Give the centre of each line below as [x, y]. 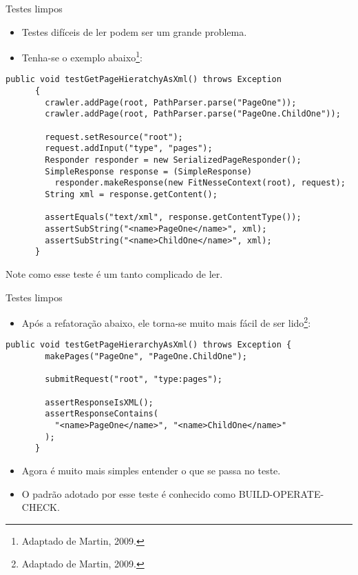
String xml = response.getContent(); [131, 194]
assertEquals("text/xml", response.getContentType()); [173, 218]
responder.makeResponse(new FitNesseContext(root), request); [200, 183]
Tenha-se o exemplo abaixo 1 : [82, 56]
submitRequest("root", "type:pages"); [134, 380]
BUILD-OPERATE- [281, 493]
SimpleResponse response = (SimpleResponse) [148, 171]
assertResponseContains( [102, 414]
